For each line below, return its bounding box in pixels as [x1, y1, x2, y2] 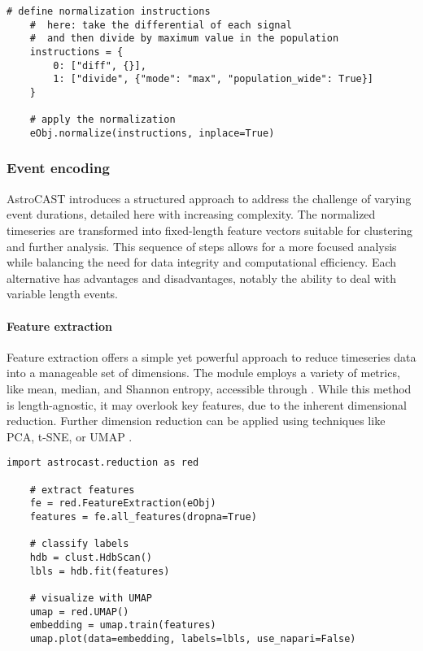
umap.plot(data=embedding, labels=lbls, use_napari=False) [29, 632, 356, 644]
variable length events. [7, 285, 119, 302]
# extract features [29, 484, 135, 496]
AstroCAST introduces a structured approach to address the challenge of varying [7, 189, 412, 206]
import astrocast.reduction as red [7, 457, 199, 469]
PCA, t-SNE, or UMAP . [7, 427, 133, 445]
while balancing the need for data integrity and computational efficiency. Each [7, 254, 397, 271]
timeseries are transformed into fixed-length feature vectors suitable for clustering [7, 221, 412, 238]
